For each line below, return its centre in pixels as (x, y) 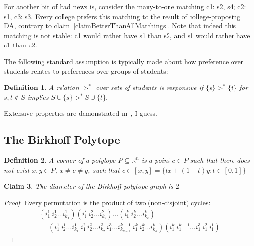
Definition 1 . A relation (42, 87)
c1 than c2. (21, 45)
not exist (17, 169)
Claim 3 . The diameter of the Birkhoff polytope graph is (89, 186)
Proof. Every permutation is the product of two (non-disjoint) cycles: (107, 202)
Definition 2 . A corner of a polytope (60, 160)
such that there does (220, 160)
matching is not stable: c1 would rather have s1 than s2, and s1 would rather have (127, 35)
